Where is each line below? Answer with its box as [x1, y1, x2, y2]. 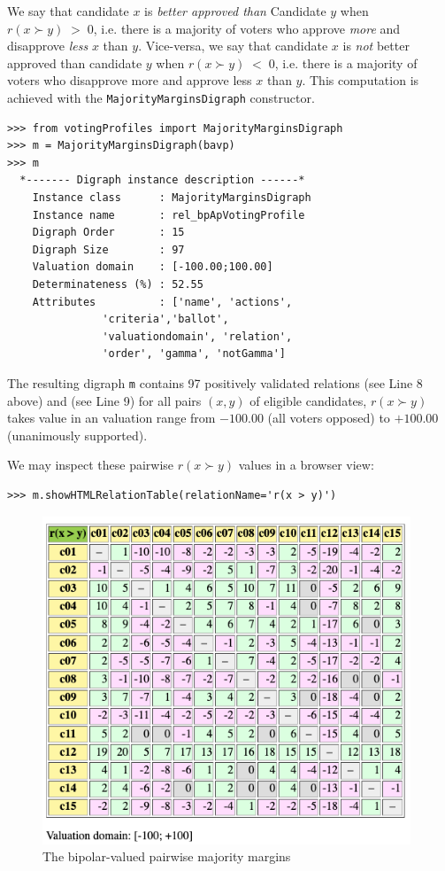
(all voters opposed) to [267, 408, 390, 427]
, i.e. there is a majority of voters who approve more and [93, 19, 401, 37]
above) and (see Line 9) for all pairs [7, 391, 202, 409]
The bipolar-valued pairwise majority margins [42, 847, 291, 866]
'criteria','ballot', [102, 313, 229, 326]
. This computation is [302, 71, 419, 89]
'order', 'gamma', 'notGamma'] [102, 347, 286, 361]
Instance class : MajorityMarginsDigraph [32, 191, 311, 204]
